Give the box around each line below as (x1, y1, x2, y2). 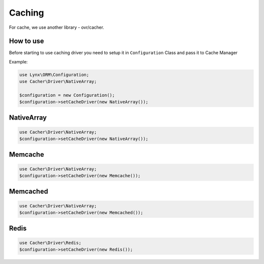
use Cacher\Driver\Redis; (19, 240, 82, 245)
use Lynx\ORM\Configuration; (19, 72, 89, 78)
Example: (9, 59, 28, 64)
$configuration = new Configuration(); (19, 93, 115, 98)
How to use (9, 37, 44, 45)
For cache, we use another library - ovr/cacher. (9, 24, 105, 30)
